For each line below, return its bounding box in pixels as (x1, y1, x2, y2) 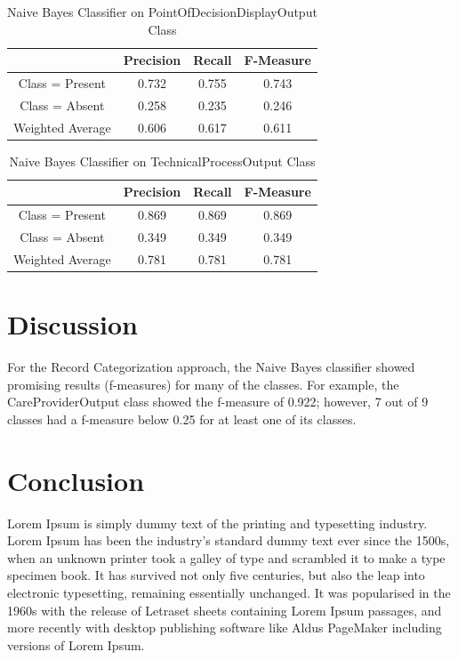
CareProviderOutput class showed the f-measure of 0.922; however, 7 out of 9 (7, 392, 429, 411)
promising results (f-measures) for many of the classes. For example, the (7, 374, 399, 393)
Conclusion (7, 462, 145, 498)
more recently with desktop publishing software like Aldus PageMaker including (7, 618, 442, 637)
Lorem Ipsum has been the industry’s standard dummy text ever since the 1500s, (7, 531, 450, 550)
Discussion (7, 306, 138, 342)
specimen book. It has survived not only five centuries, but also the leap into (7, 566, 425, 584)
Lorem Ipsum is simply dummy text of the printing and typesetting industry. (7, 513, 428, 532)
